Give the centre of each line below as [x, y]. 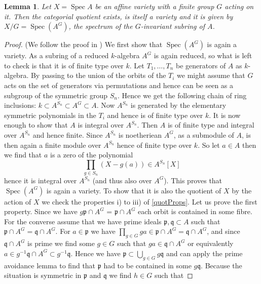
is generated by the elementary [178, 105]
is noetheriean [140, 134]
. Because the [221, 265]
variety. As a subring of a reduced [57, 55]
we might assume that [211, 75]
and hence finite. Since [68, 134]
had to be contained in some [147, 265]
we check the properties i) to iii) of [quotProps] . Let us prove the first [150, 201]
